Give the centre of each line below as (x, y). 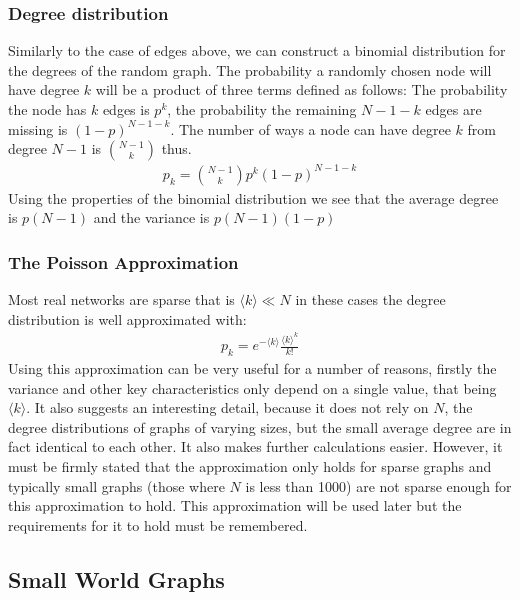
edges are (453, 109)
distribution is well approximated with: (127, 318)
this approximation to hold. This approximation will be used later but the (235, 505)
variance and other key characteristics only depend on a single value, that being (252, 387)
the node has (47, 109)
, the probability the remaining (262, 109)
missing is (38, 128)
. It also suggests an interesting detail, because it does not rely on (227, 407)
